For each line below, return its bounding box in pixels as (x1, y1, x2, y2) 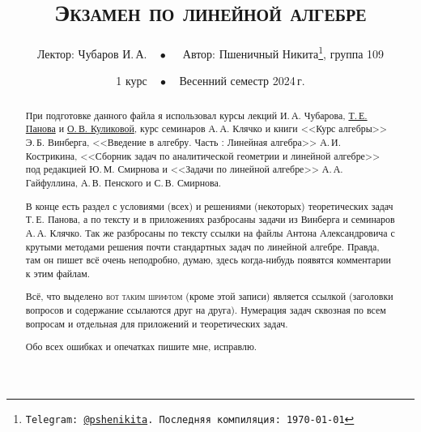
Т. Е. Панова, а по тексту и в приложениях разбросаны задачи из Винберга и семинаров (25, 212, 395, 226)
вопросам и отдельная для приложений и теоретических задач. (25, 316, 288, 330)
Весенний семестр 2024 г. (179, 72, 305, 89)
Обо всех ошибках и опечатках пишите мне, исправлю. (25, 340, 257, 353)
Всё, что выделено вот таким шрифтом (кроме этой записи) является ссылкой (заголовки (25, 289, 393, 303)
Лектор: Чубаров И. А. (36, 45, 147, 62)
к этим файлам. (25, 266, 91, 280)
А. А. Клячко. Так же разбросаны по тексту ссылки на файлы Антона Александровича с (25, 225, 395, 239)
